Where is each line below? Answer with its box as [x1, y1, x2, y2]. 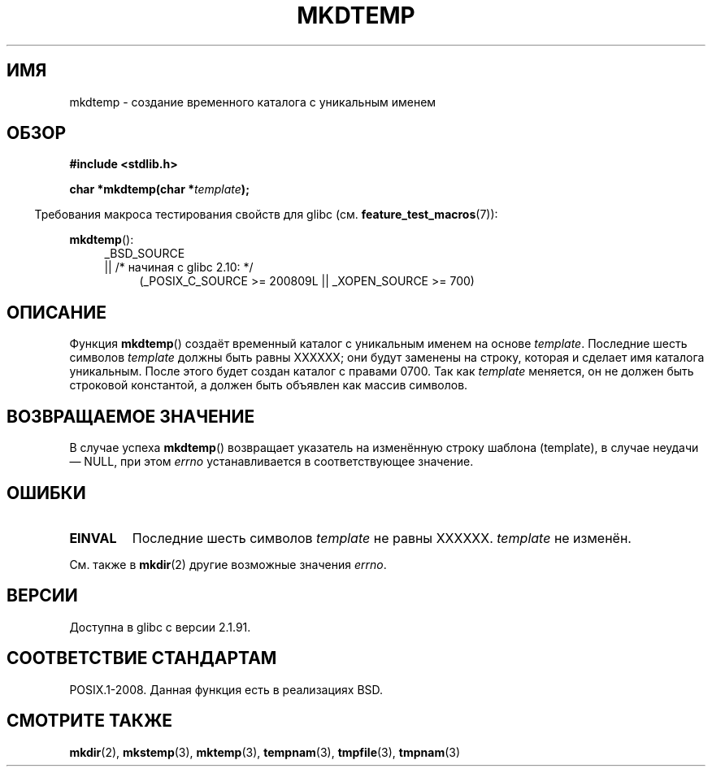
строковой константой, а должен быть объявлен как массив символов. [69, 378, 468, 393]
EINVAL [69, 529, 117, 546]
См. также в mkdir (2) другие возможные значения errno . [69, 557, 387, 571]
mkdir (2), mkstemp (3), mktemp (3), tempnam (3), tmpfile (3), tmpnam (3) [69, 745, 461, 759]
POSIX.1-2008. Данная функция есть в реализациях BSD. [69, 682, 384, 697]
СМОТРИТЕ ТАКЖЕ [7, 710, 173, 732]
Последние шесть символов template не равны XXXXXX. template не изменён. [132, 529, 632, 546]
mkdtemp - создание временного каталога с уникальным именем [69, 94, 436, 109]
